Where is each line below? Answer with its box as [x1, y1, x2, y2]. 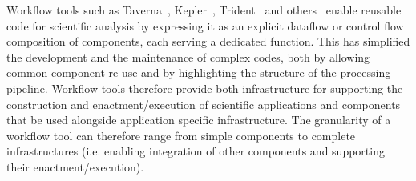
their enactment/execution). [6, 158, 144, 175]
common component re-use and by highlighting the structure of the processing [6, 64, 391, 81]
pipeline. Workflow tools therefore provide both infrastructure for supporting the [6, 79, 403, 96]
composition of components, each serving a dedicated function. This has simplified [6, 33, 410, 50]
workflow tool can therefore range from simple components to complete [6, 127, 356, 143]
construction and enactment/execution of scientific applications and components [6, 95, 401, 112]
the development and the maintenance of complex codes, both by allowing [6, 48, 370, 65]
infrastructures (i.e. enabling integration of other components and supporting [6, 143, 385, 159]
